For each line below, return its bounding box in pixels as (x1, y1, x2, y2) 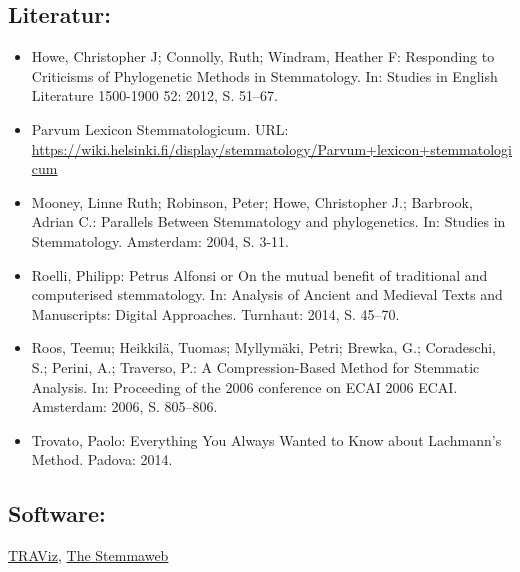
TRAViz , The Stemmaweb (8, 545, 169, 566)
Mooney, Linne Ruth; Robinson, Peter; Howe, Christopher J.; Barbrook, (31, 191, 473, 212)
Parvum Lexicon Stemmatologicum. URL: (31, 118, 289, 139)
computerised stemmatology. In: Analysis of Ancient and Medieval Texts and (31, 284, 503, 305)
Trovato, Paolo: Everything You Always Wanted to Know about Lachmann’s (31, 429, 502, 450)
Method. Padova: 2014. (31, 449, 173, 470)
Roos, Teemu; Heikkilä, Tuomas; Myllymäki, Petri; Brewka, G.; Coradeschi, (31, 337, 496, 358)
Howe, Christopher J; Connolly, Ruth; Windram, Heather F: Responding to (31, 46, 495, 67)
